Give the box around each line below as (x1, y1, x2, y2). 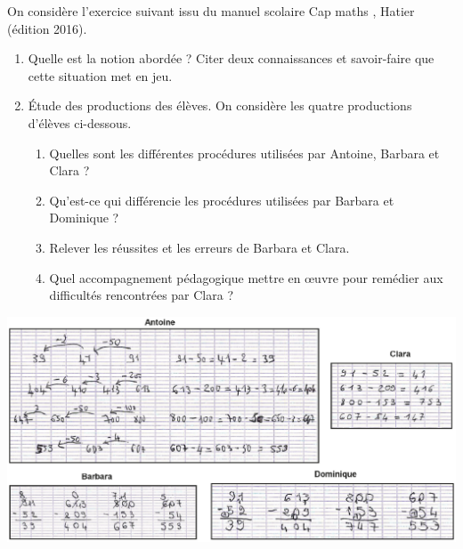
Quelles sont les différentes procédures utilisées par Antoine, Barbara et (49, 143, 440, 162)
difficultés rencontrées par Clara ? (49, 286, 233, 304)
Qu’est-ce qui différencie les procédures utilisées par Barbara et (49, 190, 394, 209)
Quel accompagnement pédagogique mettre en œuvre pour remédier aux (49, 268, 443, 287)
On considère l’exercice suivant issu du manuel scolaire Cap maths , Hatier (7, 2, 415, 20)
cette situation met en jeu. (28, 66, 173, 85)
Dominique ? (49, 208, 119, 227)
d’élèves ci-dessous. (28, 113, 132, 132)
